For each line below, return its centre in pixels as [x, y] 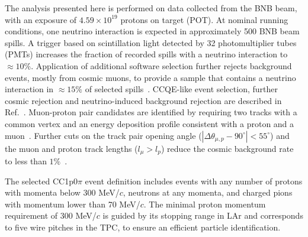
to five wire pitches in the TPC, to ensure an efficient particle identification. [143, 227]
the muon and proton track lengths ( [71, 148]
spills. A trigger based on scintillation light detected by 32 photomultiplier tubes [151, 42]
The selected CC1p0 [41, 181]
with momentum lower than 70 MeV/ [73, 204]
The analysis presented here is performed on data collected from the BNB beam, [151, 8]
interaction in [29, 89]
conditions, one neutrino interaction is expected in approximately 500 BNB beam [152, 31]
